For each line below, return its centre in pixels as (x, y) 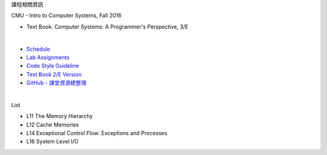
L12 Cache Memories (52, 125)
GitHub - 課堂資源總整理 (56, 83)
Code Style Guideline (53, 66)
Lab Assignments (48, 57)
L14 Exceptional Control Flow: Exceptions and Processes (97, 133)
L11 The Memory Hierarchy (60, 116)
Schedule (38, 49)
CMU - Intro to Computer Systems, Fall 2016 (66, 16)
